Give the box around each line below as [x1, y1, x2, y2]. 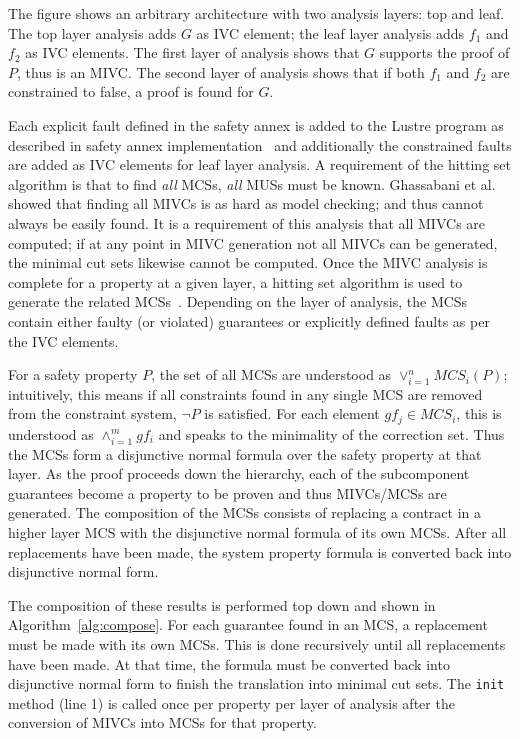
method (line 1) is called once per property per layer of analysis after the [8, 692, 455, 713]
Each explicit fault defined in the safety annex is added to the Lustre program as [8, 114, 504, 135]
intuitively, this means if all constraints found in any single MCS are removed [8, 383, 483, 404]
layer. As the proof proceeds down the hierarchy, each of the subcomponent [8, 463, 470, 484]
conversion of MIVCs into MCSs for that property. [8, 712, 317, 733]
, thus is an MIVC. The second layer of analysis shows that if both [17, 61, 425, 82]
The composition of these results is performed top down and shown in [8, 594, 436, 615]
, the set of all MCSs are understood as [151, 364, 392, 385]
